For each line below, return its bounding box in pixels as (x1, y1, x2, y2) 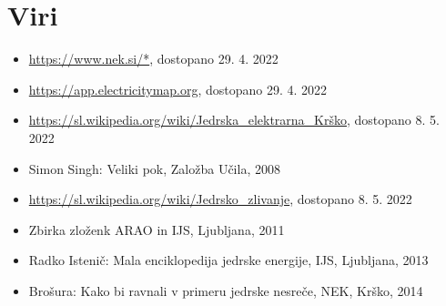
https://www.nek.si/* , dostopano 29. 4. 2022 (28, 49, 279, 68)
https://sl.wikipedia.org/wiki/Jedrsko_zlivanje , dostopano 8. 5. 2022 (28, 189, 412, 209)
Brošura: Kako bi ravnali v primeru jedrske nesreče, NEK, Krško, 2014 (28, 280, 423, 300)
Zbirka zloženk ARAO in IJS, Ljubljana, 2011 (28, 219, 285, 239)
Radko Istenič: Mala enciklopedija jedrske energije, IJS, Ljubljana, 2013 (28, 250, 429, 270)
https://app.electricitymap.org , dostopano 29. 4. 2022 (28, 79, 328, 98)
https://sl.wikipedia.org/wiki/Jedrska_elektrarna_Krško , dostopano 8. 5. (28, 110, 440, 129)
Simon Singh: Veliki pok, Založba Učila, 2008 (28, 158, 280, 178)
